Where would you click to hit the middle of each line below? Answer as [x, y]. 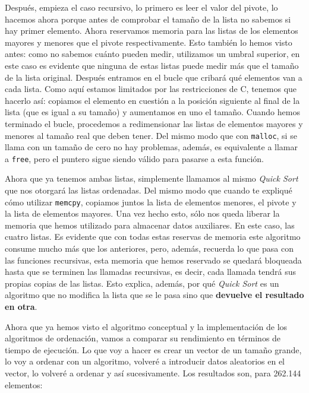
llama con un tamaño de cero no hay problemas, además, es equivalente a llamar [152, 147]
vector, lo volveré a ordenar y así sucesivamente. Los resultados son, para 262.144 [153, 373]
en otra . [21, 307]
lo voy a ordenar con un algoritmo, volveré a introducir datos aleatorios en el [145, 361]
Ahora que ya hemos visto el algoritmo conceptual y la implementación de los [146, 326]
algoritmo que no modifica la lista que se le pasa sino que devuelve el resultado [154, 295]
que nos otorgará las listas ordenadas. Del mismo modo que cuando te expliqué [149, 190]
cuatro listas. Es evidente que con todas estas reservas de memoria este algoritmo [153, 237]
